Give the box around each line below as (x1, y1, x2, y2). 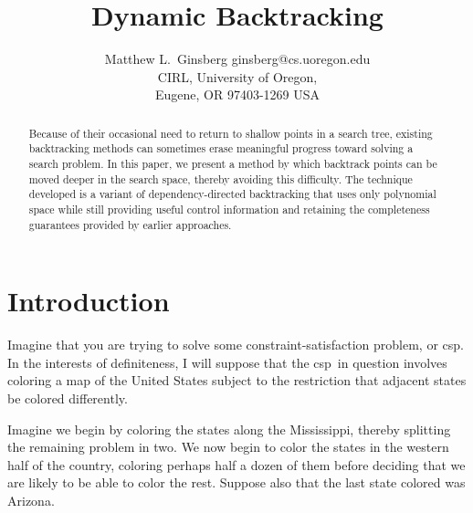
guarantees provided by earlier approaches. (28, 216, 232, 232)
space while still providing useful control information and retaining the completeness (28, 201, 430, 216)
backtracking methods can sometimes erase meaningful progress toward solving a (28, 141, 414, 156)
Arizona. (7, 490, 55, 509)
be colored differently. (7, 389, 128, 408)
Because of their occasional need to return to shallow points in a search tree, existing (28, 125, 433, 141)
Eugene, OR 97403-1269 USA (154, 85, 321, 104)
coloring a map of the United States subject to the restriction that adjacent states (7, 371, 467, 390)
